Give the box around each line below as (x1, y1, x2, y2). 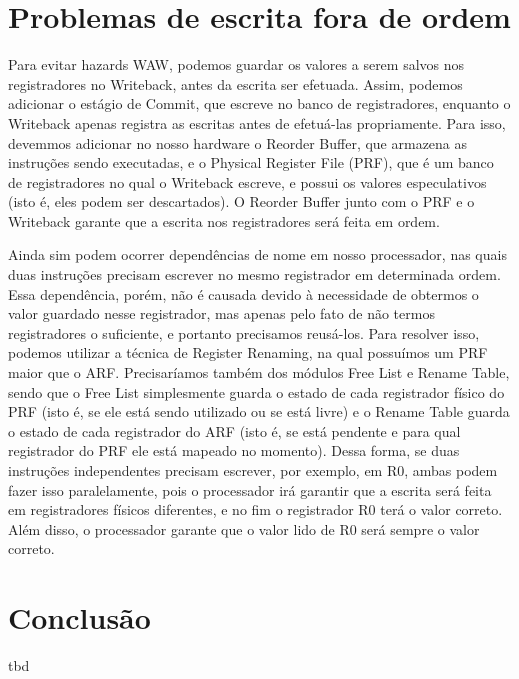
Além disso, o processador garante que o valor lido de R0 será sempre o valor (8, 518, 480, 539)
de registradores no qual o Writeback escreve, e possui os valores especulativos (8, 171, 487, 192)
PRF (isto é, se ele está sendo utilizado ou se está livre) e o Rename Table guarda (8, 401, 510, 422)
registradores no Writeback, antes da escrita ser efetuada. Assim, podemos (8, 73, 463, 94)
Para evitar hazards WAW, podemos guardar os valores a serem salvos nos (8, 54, 465, 75)
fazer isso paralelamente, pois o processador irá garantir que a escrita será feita (8, 479, 492, 500)
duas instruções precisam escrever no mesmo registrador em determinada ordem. (8, 264, 501, 285)
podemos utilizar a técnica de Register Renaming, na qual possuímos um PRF (8, 342, 488, 363)
